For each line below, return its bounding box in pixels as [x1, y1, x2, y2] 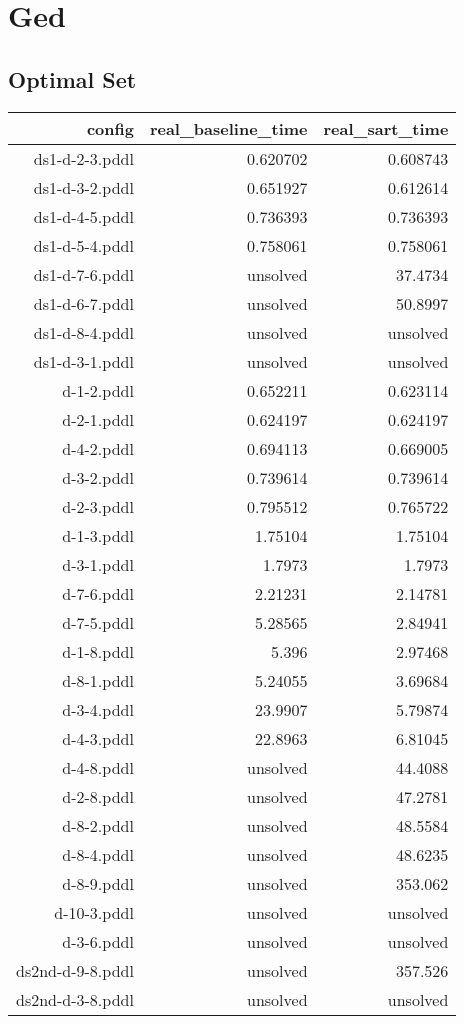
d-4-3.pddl [62, 726, 134, 750]
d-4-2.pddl [62, 436, 134, 460]
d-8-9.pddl [62, 871, 134, 895]
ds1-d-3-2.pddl [33, 175, 134, 199]
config [86, 116, 134, 140]
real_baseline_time [149, 116, 308, 140]
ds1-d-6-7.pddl [33, 291, 134, 315]
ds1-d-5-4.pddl [33, 233, 134, 257]
